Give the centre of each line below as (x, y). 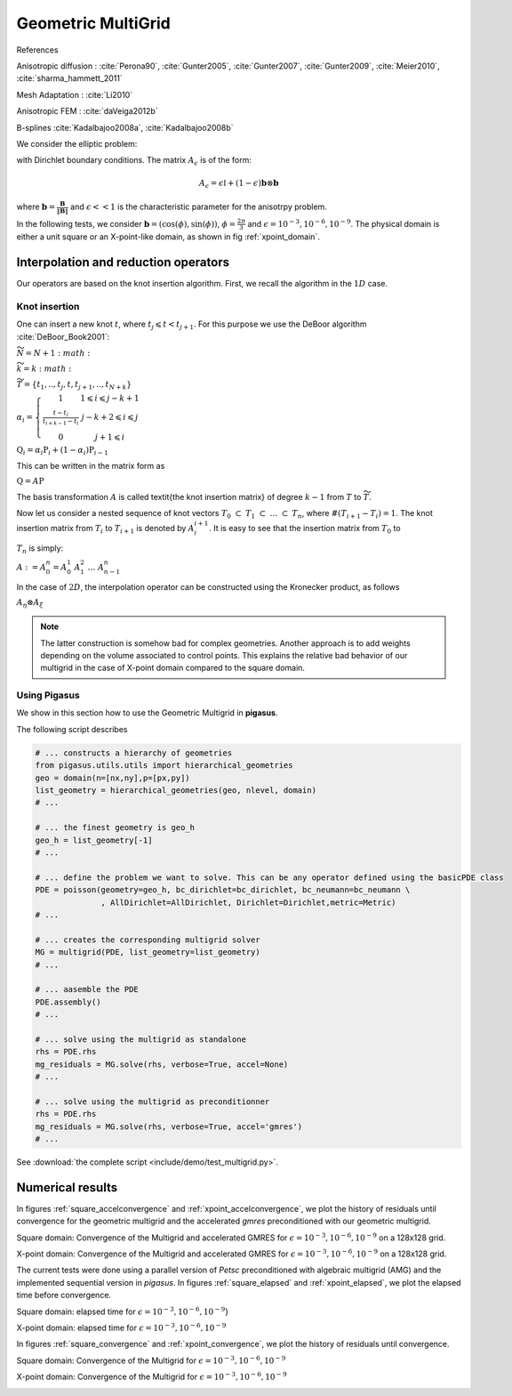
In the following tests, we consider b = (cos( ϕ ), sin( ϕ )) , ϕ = (126, 223)
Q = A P (30, 481)
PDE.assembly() (68, 1002)
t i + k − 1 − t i (61, 421)
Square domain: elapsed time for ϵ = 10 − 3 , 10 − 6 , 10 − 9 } (123, 1311)
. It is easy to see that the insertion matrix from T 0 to (305, 529)
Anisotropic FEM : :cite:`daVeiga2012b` (88, 111)
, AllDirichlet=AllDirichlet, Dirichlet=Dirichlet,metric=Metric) (248, 902)
